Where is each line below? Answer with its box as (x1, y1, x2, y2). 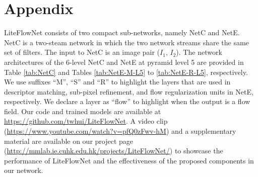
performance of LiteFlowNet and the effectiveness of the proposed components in (4, 155, 254, 165)
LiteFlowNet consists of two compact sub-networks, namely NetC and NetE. (4, 27, 240, 38)
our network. (4, 165, 43, 175)
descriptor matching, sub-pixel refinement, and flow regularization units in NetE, (4, 86, 253, 97)
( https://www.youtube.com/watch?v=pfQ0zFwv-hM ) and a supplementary (4, 126, 236, 136)
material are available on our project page (4, 135, 134, 146)
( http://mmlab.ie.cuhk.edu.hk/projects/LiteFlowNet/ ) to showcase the (4, 145, 223, 156)
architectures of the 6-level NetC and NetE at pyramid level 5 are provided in (4, 56, 244, 67)
